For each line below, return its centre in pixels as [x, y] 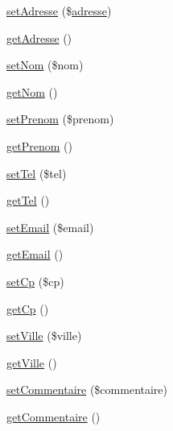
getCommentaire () [54, 416]
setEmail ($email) [50, 227]
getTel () [28, 200]
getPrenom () [39, 145]
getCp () [28, 308]
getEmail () [35, 254]
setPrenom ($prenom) [60, 119]
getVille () [32, 362]
